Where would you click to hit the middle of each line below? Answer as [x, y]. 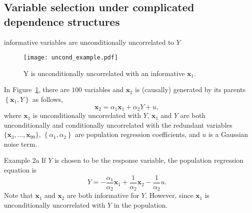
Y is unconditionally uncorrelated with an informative [104, 73]
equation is [20, 170]
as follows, [48, 99]
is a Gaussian [228, 134]
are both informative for [103, 195]
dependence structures [62, 21]
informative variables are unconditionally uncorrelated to [89, 42]
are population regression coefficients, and [137, 134]
